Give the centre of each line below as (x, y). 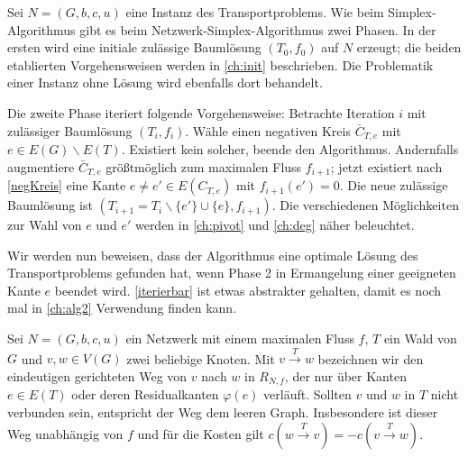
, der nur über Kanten (345, 376)
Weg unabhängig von (65, 433)
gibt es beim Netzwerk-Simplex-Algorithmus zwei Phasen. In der (258, 29)
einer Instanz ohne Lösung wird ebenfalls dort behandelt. (165, 82)
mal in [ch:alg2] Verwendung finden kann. (122, 308)
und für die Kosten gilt (201, 433)
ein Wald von (420, 338)
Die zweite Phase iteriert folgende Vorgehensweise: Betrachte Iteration (201, 112)
